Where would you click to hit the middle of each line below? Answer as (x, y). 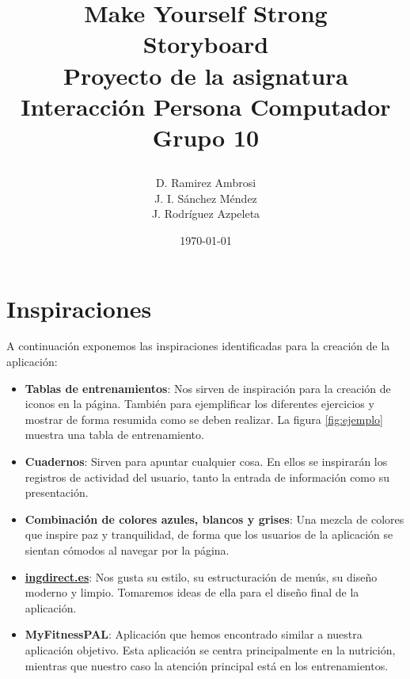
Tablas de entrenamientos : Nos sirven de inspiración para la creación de (208, 388)
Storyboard (206, 44)
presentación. (57, 492)
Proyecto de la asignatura (206, 75)
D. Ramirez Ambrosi (206, 183)
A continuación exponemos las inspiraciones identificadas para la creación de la (198, 346)
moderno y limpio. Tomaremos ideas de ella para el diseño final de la (192, 592)
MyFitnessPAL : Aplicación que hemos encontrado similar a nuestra (194, 634)
